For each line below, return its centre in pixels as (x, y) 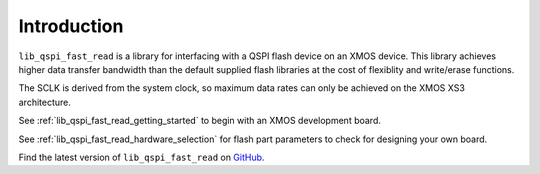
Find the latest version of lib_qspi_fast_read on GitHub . (141, 157)
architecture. (45, 102)
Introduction (71, 26)
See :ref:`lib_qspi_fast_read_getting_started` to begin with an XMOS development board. (200, 121)
